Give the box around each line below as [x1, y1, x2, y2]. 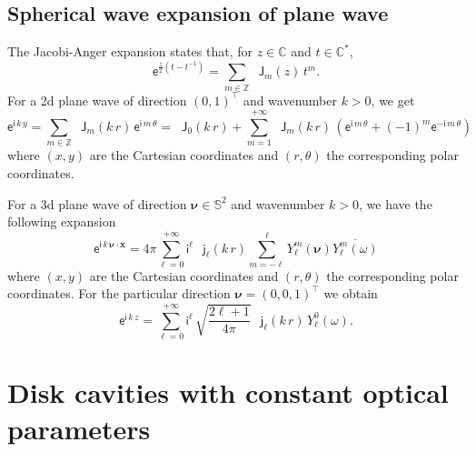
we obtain [323, 284, 378, 303]
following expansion [7, 212, 116, 231]
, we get [371, 90, 415, 109]
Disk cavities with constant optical [7, 374, 449, 411]
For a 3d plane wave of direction [7, 194, 187, 213]
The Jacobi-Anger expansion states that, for [7, 42, 253, 61]
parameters [7, 409, 151, 447]
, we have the [359, 194, 432, 213]
